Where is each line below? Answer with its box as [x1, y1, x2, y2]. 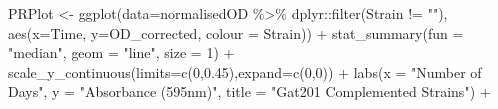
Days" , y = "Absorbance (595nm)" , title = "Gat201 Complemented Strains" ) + [8, 81, 491, 102]
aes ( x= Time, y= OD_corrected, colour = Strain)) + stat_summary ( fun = [8, 22, 464, 43]
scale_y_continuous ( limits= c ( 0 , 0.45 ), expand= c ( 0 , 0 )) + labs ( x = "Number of [8, 61, 482, 82]
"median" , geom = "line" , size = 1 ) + [8, 42, 235, 63]
